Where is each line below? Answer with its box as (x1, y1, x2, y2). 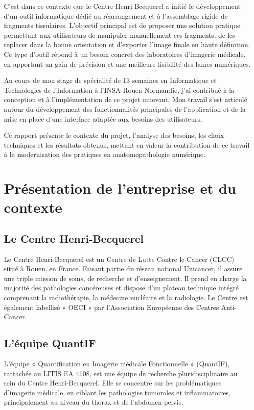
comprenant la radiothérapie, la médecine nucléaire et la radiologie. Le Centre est (4, 292, 248, 303)
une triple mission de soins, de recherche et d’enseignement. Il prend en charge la (4, 273, 247, 283)
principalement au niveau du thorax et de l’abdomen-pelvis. (4, 397, 184, 407)
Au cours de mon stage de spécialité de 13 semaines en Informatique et (4, 75, 217, 85)
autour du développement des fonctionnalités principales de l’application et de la (4, 103, 246, 114)
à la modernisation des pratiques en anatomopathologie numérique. (4, 149, 206, 159)
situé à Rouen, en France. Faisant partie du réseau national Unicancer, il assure (4, 263, 243, 274)
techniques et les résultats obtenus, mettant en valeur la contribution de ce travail (4, 139, 250, 150)
